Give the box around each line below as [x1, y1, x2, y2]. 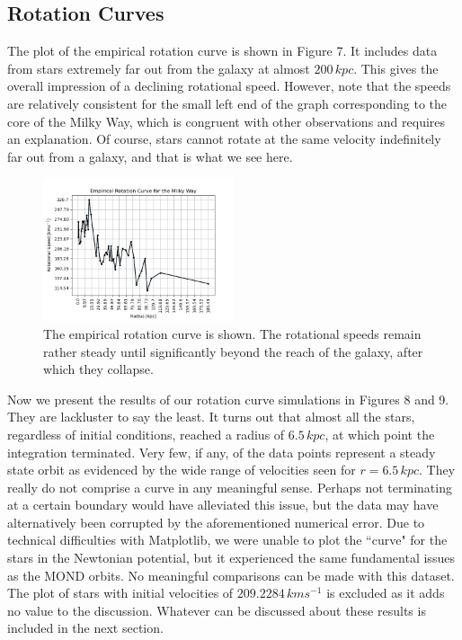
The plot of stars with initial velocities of [7, 583, 234, 602]
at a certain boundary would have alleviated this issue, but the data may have [7, 495, 439, 514]
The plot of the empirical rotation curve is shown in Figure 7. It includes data [7, 41, 438, 60]
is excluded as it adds [326, 583, 445, 602]
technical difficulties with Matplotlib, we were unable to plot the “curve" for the [7, 530, 448, 549]
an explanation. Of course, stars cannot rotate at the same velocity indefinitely [7, 129, 441, 148]
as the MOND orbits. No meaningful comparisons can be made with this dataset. [7, 565, 455, 584]
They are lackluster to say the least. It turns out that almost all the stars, [7, 407, 415, 426]
